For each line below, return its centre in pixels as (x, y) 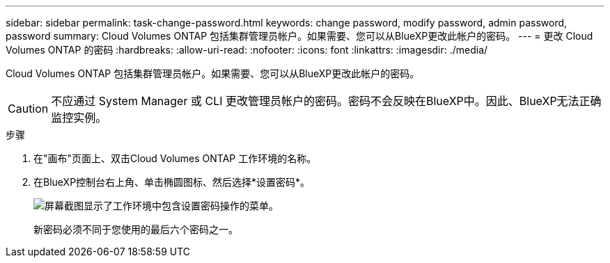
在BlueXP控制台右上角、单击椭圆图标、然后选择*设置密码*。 (172, 182)
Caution (28, 109)
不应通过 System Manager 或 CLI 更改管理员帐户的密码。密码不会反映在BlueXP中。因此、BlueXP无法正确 (326, 101)
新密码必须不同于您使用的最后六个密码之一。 (136, 229)
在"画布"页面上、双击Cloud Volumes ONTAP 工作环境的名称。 (175, 158)
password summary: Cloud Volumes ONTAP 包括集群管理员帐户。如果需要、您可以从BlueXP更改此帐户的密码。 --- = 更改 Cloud (299, 36)
